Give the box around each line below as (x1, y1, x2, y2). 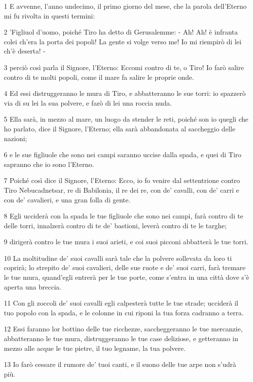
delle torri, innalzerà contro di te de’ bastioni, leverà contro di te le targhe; (4, 220, 227, 230)
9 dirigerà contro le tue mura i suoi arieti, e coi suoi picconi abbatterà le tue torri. (4, 236, 249, 247)
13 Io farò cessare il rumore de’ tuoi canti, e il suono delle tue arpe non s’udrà (4, 359, 236, 369)
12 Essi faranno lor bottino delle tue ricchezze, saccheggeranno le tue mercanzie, (4, 324, 243, 334)
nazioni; (4, 133, 27, 143)
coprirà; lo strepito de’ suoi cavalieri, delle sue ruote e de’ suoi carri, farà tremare (4, 262, 246, 273)
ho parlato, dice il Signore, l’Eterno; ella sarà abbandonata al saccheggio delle (4, 123, 235, 133)
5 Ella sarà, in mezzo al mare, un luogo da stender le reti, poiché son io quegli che (4, 114, 249, 124)
